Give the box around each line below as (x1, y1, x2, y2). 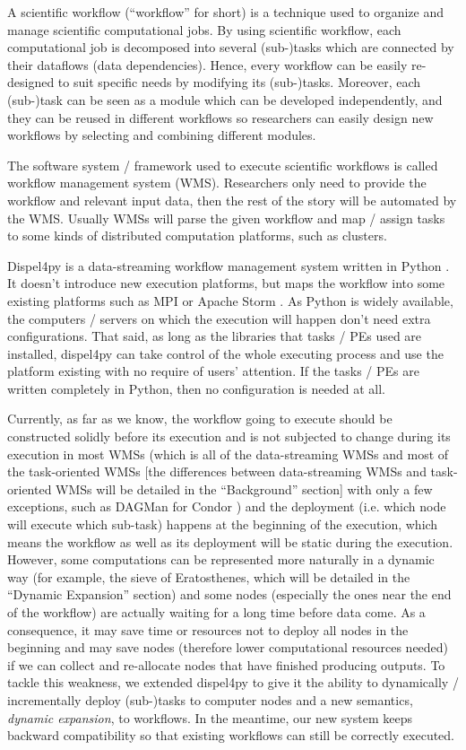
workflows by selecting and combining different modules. (7, 126, 316, 144)
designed (7, 73, 55, 92)
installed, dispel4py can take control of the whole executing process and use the (7, 344, 444, 362)
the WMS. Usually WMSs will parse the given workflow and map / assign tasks (7, 208, 445, 227)
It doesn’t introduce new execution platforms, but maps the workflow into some (7, 274, 445, 292)
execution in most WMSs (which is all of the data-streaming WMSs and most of (7, 444, 449, 463)
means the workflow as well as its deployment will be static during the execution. (7, 532, 453, 551)
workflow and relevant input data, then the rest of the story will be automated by (7, 190, 457, 209)
